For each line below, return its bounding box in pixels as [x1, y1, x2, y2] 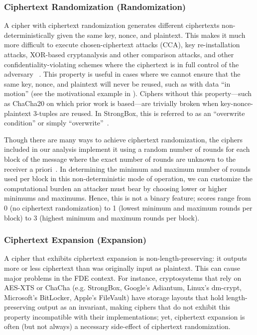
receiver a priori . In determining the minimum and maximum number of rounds [4, 163, 251, 174]
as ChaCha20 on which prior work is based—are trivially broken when [4, 98, 219, 108]
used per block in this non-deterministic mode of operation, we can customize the [4, 173, 253, 184]
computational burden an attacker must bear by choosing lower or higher [4, 183, 228, 193]
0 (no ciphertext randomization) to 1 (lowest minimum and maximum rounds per [4, 202, 253, 213]
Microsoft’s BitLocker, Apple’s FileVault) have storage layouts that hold [4, 292, 224, 302]
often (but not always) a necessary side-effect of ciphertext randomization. [4, 321, 231, 332]
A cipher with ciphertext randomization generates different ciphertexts [4, 20, 220, 30]
